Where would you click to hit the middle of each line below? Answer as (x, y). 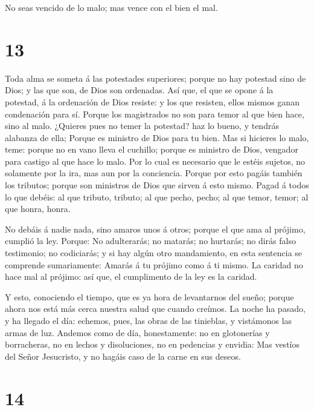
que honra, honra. (38, 209)
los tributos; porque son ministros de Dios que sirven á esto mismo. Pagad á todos (157, 185)
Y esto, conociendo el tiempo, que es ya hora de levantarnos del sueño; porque (149, 296)
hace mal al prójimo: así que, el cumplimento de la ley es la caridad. (131, 276)
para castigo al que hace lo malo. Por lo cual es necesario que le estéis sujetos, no (155, 161)
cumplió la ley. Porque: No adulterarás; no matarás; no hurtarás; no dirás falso (150, 241)
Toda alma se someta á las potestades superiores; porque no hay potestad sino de (155, 78)
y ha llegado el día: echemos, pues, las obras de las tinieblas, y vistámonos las (149, 320)
